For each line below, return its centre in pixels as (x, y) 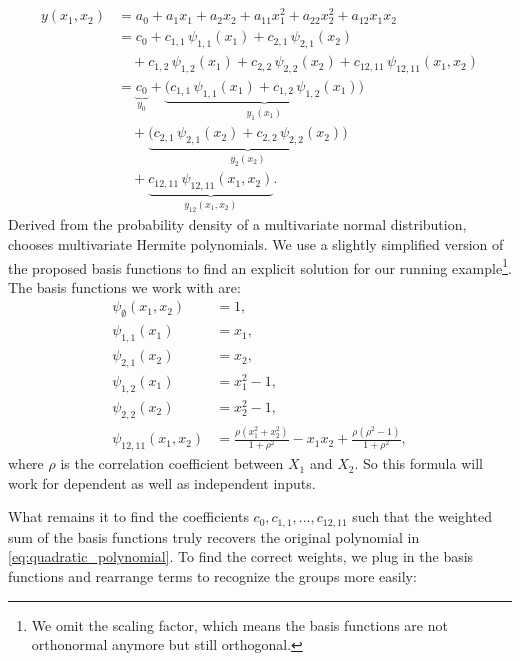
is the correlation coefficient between (172, 463)
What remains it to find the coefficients (128, 516)
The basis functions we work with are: (124, 286)
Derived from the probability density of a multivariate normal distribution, (237, 224)
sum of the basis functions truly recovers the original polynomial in (214, 536)
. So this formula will (418, 463)
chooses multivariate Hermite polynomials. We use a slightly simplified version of (256, 243)
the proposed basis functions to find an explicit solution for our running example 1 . (260, 266)
